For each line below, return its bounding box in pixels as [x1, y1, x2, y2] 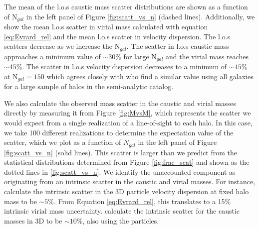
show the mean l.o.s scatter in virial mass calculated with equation [4, 21, 208, 32]
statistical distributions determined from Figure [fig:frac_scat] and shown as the [4, 157, 250, 167]
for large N [123, 51, 157, 61]
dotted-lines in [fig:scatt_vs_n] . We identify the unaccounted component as [4, 166, 236, 177]
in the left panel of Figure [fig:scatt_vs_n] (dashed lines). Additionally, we [26, 11, 255, 21]
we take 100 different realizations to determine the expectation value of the [4, 127, 234, 137]
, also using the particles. [82, 215, 159, 226]
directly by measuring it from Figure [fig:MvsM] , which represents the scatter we [4, 108, 251, 118]
